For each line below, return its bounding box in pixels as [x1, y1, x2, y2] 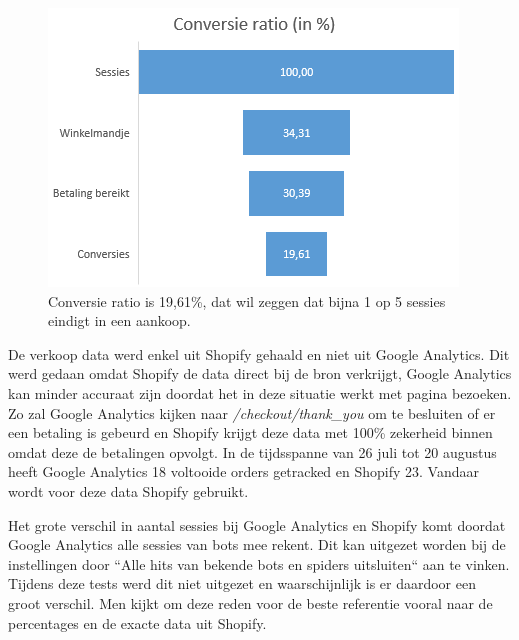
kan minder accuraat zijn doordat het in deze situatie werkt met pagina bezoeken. [8, 382, 512, 403]
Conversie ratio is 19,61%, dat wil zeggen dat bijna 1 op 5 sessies [48, 290, 446, 311]
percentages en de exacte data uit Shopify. [8, 612, 267, 633]
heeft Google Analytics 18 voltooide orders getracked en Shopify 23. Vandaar [8, 461, 479, 482]
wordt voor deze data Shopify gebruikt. [8, 480, 249, 501]
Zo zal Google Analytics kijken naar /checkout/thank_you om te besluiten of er [8, 402, 496, 423]
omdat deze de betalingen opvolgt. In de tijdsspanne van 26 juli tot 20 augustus [8, 441, 497, 462]
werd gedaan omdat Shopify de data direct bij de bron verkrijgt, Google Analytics [8, 363, 512, 384]
